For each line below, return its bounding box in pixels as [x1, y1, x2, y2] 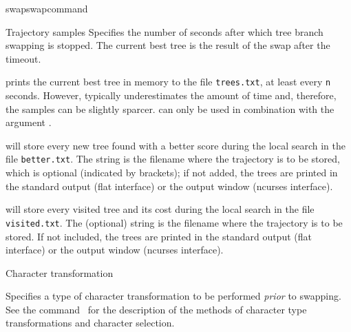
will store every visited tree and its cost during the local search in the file [6, 202, 315, 216]
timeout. [6, 51, 41, 65]
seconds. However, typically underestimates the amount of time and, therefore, [6, 88, 337, 103]
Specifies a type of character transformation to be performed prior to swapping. [6, 289, 341, 303]
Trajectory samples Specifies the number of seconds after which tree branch [6, 24, 323, 39]
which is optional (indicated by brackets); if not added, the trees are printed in [6, 165, 338, 180]
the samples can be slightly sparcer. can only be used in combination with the [6, 101, 334, 116]
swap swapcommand [6, 1, 88, 15]
